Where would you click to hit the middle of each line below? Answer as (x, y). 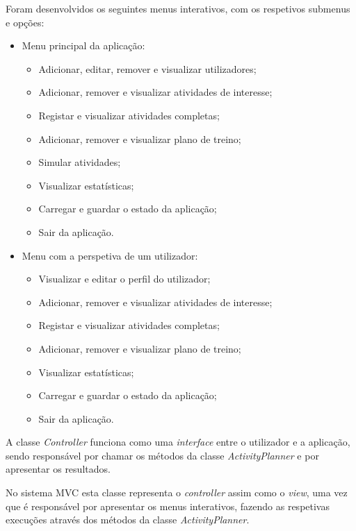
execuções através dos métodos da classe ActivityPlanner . (128, 520)
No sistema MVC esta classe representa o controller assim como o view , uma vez (177, 492)
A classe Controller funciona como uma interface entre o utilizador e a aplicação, (178, 442)
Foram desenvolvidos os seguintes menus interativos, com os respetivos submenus (178, 8)
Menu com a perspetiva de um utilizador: (110, 255)
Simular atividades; (80, 162)
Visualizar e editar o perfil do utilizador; (124, 279)
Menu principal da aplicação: (83, 45)
